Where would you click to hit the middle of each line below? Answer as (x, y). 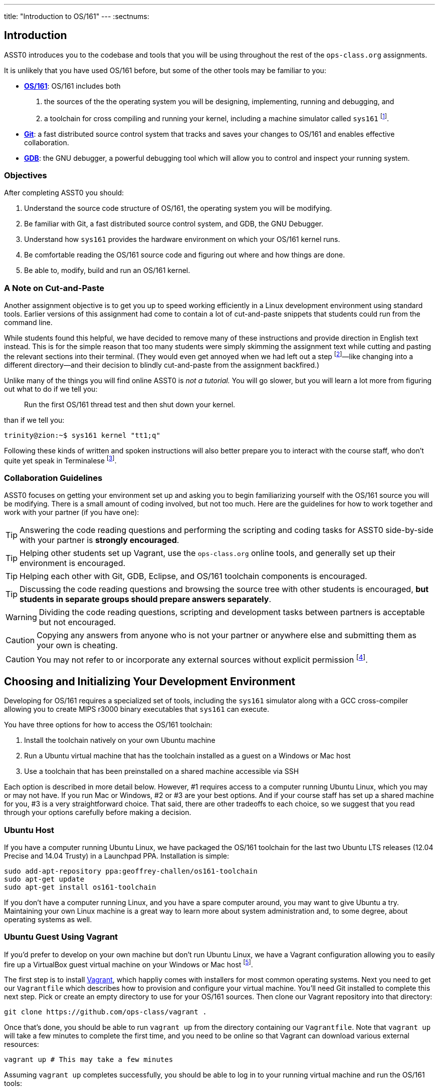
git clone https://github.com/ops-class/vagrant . (105, 1012)
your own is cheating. (77, 645)
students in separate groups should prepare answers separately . (146, 599)
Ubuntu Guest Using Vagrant (61, 937)
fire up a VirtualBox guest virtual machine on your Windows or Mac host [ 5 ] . (129, 964)
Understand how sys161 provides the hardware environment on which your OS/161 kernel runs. (182, 239)
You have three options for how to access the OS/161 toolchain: (108, 725)
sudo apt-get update (44, 879)
